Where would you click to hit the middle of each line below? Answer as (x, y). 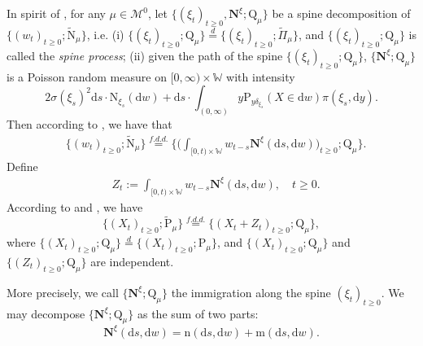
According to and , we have (75, 206)
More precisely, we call (63, 292)
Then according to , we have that (89, 124)
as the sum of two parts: (198, 313)
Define (22, 166)
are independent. (132, 262)
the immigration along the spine (251, 292)
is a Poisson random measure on (87, 76)
